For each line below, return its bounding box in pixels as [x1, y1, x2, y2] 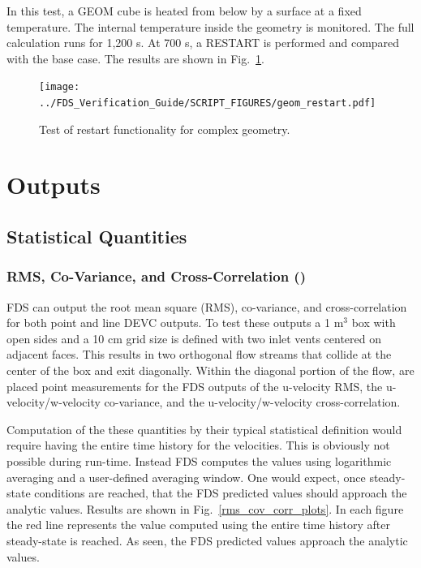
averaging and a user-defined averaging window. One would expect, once [6, 468, 366, 485]
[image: [39, 81, 80, 93]
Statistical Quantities [6, 224, 187, 249]
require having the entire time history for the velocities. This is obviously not [6, 437, 390, 454]
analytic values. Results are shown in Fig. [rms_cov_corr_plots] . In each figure [6, 500, 404, 517]
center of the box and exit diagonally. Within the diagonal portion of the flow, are [6, 362, 415, 379]
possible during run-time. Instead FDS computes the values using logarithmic [6, 453, 392, 469]
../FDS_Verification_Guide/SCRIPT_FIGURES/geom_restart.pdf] [39, 97, 376, 110]
